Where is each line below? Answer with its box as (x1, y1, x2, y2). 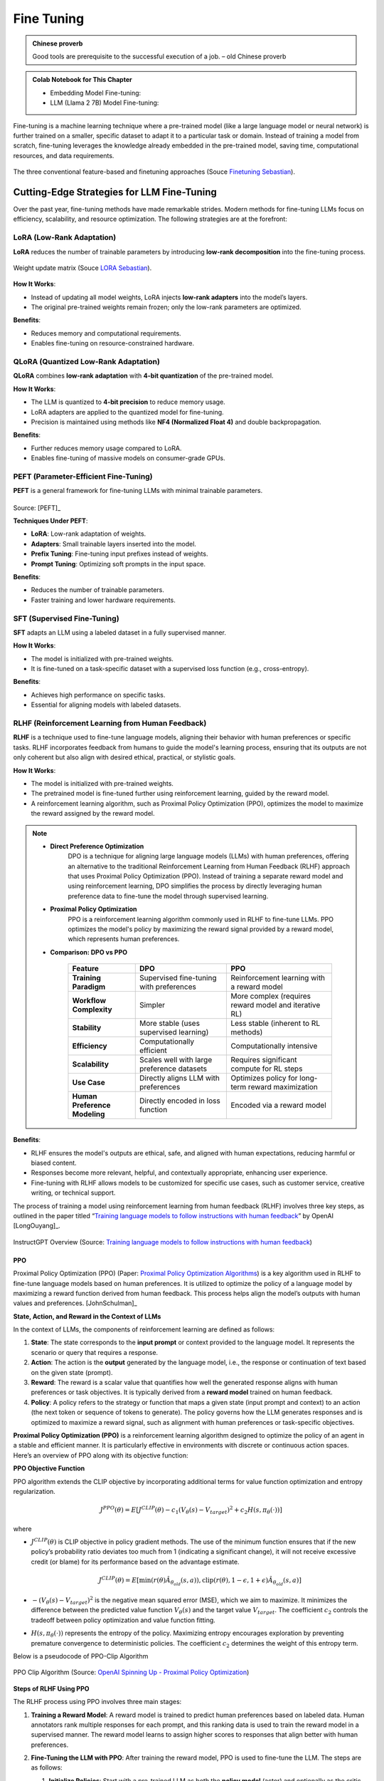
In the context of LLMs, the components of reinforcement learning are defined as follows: (13, 1325, 275, 1334)
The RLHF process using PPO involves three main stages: (13, 1698, 182, 1706)
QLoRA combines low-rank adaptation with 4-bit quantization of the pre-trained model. (13, 371, 274, 380)
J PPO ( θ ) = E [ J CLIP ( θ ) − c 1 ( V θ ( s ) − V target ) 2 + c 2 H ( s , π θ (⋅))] (100, 1505, 282, 1515)
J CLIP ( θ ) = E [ (98, 1575, 139, 1584)
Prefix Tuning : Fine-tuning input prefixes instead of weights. (31, 549, 208, 559)
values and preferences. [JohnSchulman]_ (13, 1299, 138, 1307)
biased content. (31, 1158, 78, 1167)
